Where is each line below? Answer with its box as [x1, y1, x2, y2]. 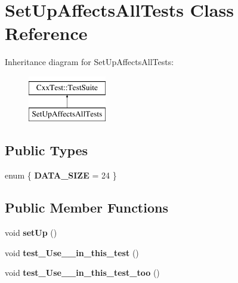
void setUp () [5, 226, 57, 239]
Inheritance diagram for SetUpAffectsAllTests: [5, 56, 174, 68]
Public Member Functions [5, 198, 168, 217]
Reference [5, 21, 88, 45]
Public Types [5, 141, 88, 159]
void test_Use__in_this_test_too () [5, 266, 160, 279]
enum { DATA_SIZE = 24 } [5, 169, 117, 182]
